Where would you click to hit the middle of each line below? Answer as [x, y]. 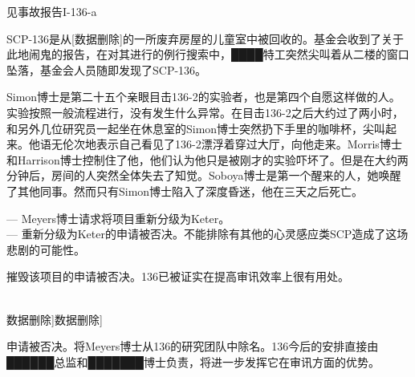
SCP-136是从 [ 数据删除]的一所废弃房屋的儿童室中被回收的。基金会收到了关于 [205, 38]
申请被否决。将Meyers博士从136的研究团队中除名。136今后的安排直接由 [193, 346]
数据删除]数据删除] [55, 319]
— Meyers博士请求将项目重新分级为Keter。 [118, 218]
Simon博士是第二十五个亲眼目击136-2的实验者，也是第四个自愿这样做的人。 [203, 97]
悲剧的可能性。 [46, 249]
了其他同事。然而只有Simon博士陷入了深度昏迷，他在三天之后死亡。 [185, 191]
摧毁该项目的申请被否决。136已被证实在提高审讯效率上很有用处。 [178, 276]
